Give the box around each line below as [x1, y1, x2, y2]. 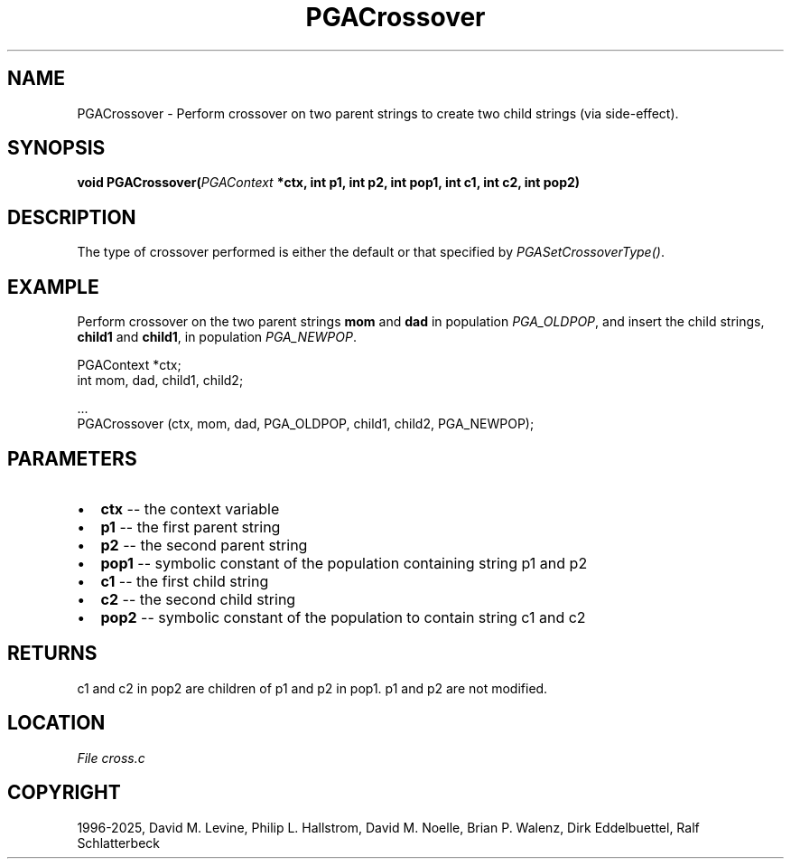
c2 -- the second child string [100, 589, 296, 608]
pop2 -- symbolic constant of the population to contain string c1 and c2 [100, 607, 586, 626]
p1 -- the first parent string [100, 517, 281, 536]
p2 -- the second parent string [100, 535, 308, 554]
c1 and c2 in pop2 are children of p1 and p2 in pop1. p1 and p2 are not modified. [77, 680, 548, 696]
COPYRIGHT [7, 781, 121, 805]
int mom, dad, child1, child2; [77, 372, 244, 389]
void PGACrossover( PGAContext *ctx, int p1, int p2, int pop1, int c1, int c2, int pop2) [77, 174, 581, 191]
